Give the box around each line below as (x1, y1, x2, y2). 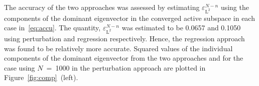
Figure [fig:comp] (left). (4, 72, 78, 83)
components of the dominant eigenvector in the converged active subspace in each (4, 12, 255, 23)
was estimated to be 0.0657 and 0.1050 (121, 22, 241, 33)
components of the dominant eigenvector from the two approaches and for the (4, 53, 243, 63)
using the (220, 2, 249, 12)
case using (4, 62, 35, 73)
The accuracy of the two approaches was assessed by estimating (4, 2, 200, 12)
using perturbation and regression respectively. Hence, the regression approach (4, 33, 245, 44)
